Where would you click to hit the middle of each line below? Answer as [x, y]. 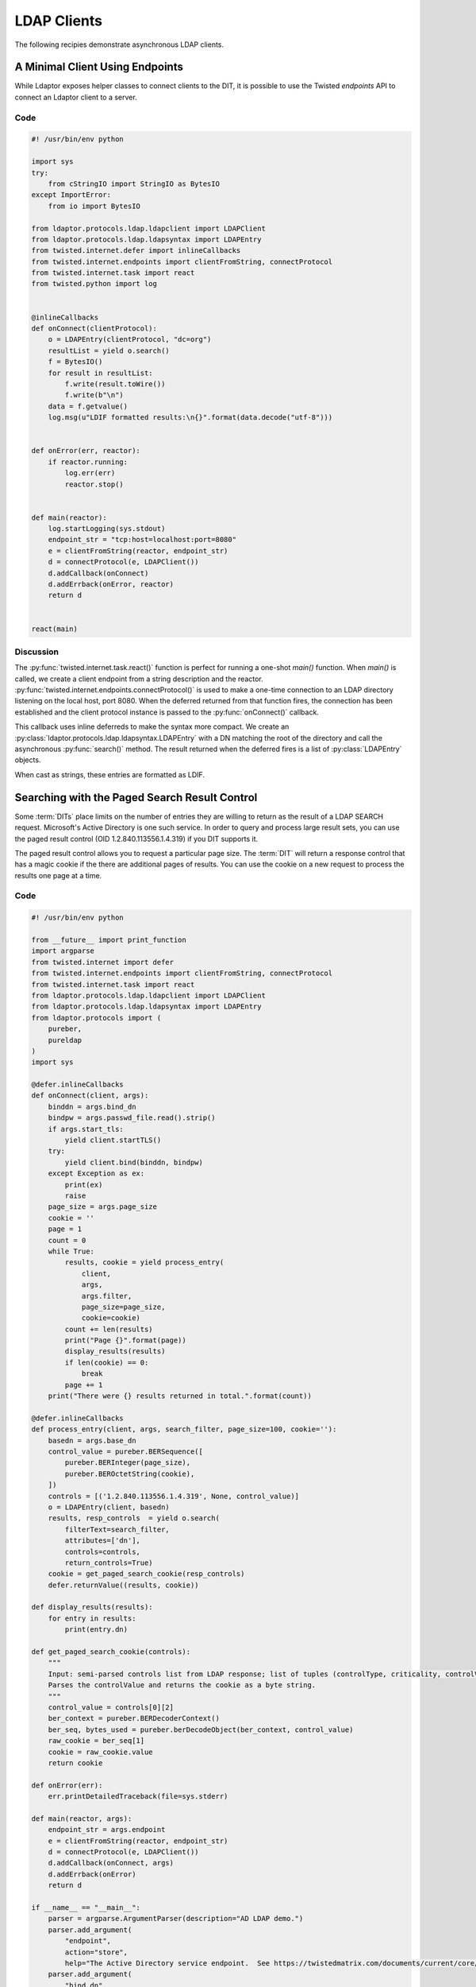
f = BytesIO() [75, 362]
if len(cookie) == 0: [107, 1362]
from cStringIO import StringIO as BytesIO [134, 184]
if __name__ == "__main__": [86, 1908]
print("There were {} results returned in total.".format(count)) [180, 1396]
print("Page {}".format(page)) [125, 1340]
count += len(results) [109, 1329]
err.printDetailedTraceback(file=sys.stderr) [138, 1797]
